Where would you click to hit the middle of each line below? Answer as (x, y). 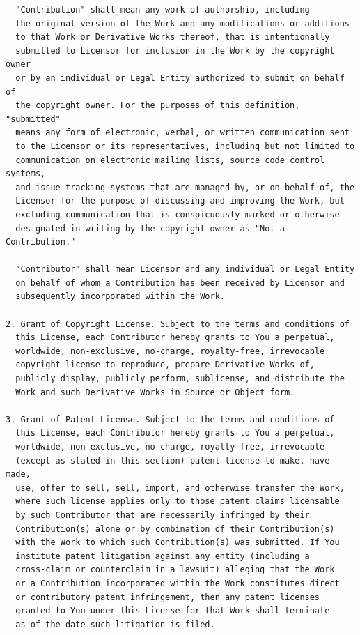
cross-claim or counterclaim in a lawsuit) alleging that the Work (175, 570)
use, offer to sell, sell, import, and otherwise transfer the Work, (180, 488)
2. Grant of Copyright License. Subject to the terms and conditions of (178, 324)
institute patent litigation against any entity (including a (163, 556)
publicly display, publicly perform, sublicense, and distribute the (180, 379)
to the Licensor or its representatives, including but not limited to (185, 146)
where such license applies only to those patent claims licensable (178, 502)
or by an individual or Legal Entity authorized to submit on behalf (180, 78)
